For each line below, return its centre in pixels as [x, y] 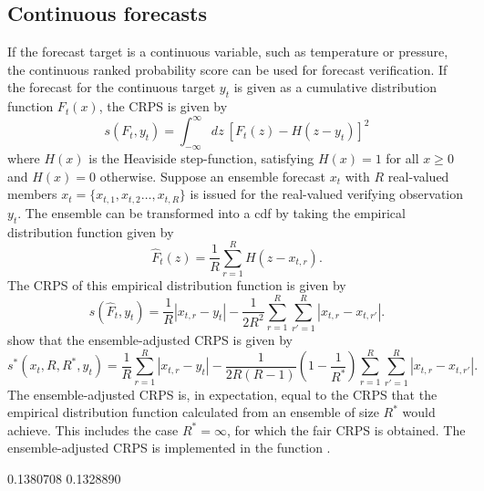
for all [402, 158]
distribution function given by [91, 231]
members [32, 194]
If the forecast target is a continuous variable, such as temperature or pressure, [228, 52]
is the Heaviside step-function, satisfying [201, 158]
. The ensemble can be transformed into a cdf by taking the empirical [211, 212]
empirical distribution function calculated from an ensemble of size [193, 412]
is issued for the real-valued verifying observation [327, 194]
